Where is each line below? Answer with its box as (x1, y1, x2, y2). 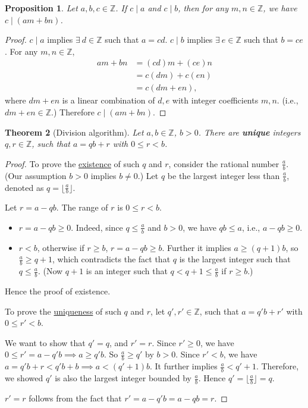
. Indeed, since (71, 221, 123, 233)
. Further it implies (162, 241, 231, 253)
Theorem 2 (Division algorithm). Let (5, 125, 144, 138)
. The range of (56, 201, 108, 214)
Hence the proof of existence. (5, 285, 111, 297)
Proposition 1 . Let (5, 2, 78, 14)
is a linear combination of (62, 94, 155, 106)
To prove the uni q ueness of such (5, 305, 121, 317)
